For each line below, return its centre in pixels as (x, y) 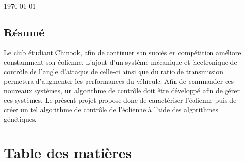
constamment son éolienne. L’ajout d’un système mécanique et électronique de (121, 62)
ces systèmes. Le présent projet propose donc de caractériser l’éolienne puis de (120, 100)
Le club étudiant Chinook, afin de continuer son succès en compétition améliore (122, 52)
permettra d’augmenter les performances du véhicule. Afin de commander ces (119, 81)
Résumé (24, 32)
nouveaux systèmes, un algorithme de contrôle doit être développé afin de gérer (122, 90)
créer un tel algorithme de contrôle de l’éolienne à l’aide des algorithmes (111, 109)
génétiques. (20, 119)
